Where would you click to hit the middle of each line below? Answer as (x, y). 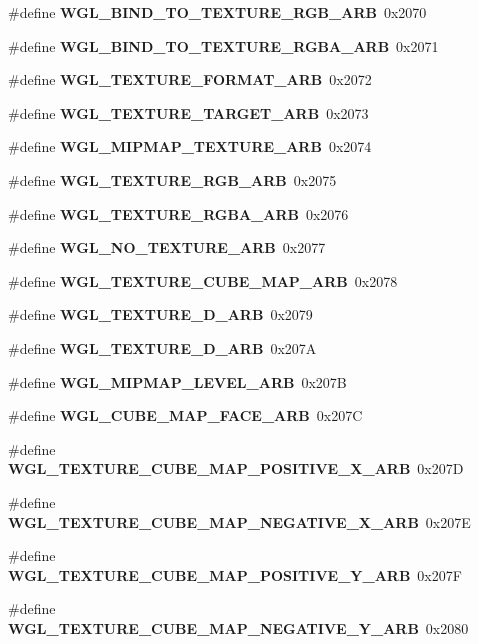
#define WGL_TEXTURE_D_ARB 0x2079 (160, 314)
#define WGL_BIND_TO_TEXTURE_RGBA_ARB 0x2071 (223, 45)
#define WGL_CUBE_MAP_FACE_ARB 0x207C (185, 415)
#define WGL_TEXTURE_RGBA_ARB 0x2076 (178, 213)
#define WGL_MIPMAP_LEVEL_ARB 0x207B (177, 381)
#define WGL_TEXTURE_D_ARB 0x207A (162, 347)
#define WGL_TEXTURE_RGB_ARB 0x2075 (172, 179)
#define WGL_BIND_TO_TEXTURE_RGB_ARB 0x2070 (217, 12)
